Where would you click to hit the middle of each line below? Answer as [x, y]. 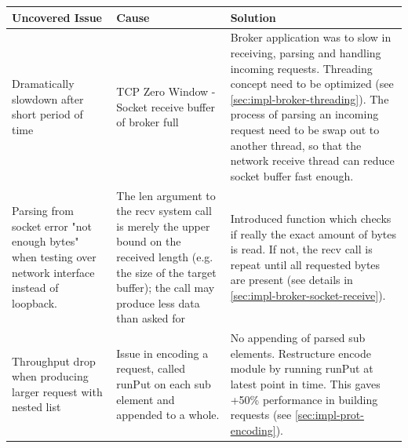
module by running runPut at [302, 368]
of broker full [148, 122]
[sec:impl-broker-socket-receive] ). [308, 295]
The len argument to [166, 195]
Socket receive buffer [166, 106]
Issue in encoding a [162, 353]
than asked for [151, 318]
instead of [35, 288]
